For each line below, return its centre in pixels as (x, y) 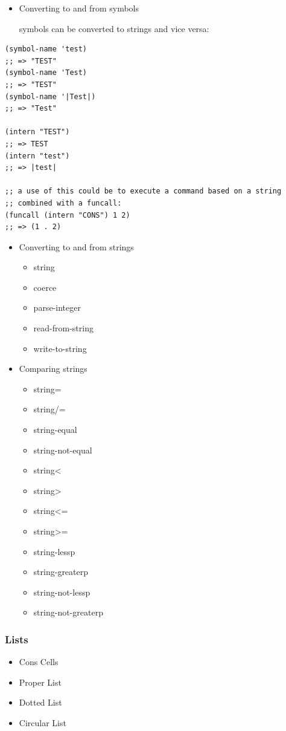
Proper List (40, 682)
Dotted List (40, 702)
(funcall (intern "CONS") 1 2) (68, 215)
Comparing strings (53, 369)
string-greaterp (61, 572)
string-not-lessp (62, 592)
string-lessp (54, 551)
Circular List (43, 722)
